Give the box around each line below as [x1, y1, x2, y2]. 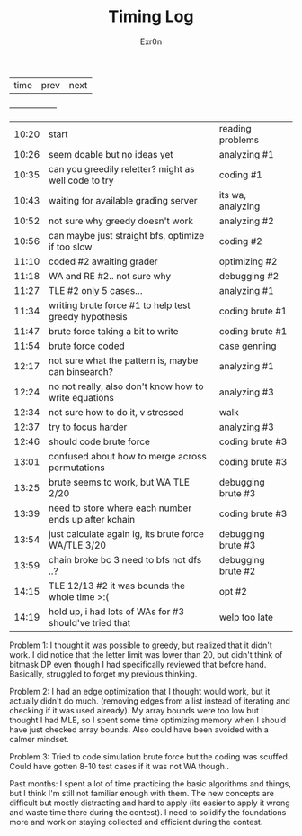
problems [218, 133, 260, 146]
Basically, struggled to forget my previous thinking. [9, 668, 198, 679]
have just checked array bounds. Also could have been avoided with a [9, 723, 270, 735]
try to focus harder [48, 421, 128, 433]
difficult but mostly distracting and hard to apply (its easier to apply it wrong [9, 797, 290, 808]
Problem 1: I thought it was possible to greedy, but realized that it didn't [9, 640, 272, 650]
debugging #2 [218, 269, 280, 282]
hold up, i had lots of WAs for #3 [48, 605, 184, 618]
